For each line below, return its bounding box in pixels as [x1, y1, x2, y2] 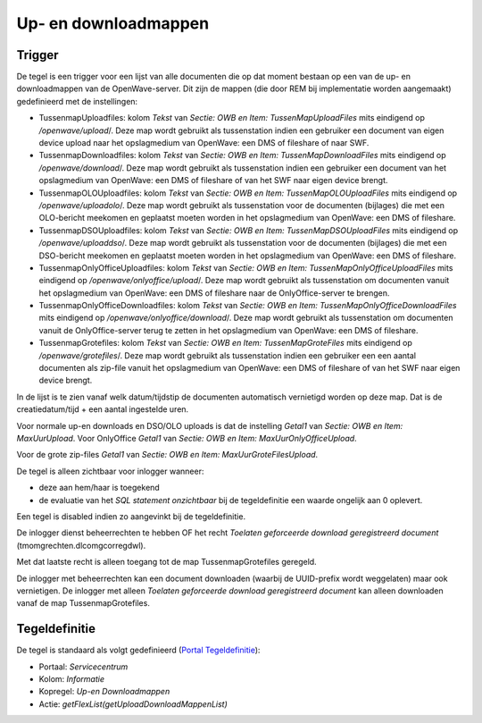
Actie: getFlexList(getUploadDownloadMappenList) [38, 698, 228, 710]
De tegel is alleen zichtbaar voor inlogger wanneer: [16, 466, 204, 476]
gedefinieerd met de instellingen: [16, 96, 138, 106]
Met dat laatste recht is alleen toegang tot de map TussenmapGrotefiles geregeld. [16, 557, 317, 567]
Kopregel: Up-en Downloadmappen [38, 686, 170, 697]
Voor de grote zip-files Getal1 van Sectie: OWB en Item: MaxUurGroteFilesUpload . [16, 450, 319, 460]
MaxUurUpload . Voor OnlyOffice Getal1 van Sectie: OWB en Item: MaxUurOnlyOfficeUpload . [16, 433, 357, 443]
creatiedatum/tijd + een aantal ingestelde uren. [16, 404, 189, 415]
